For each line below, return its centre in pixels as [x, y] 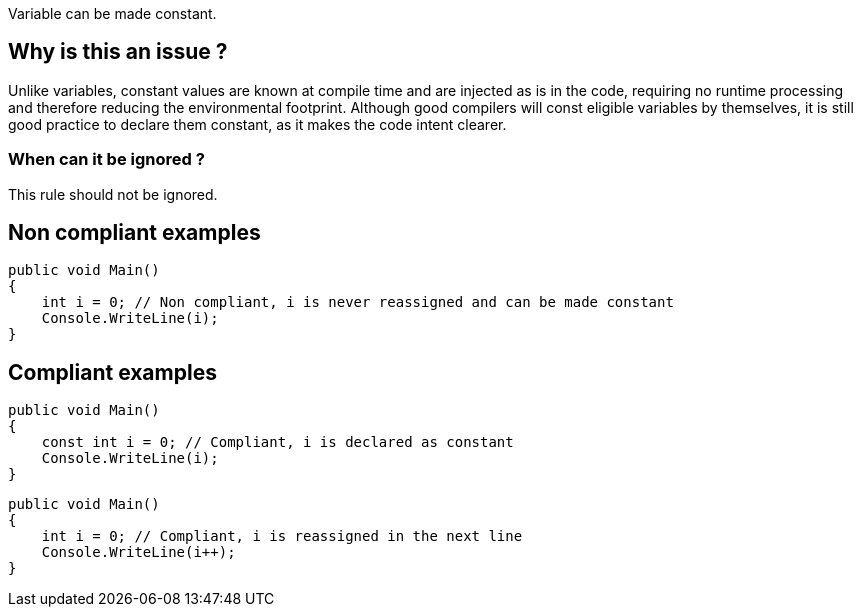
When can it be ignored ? [106, 159]
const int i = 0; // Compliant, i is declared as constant [277, 442]
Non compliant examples [134, 233]
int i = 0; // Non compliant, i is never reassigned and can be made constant [357, 302]
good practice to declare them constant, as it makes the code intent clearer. [257, 124]
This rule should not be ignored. [113, 194]
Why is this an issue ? [118, 52]
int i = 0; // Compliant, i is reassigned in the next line [282, 536]
